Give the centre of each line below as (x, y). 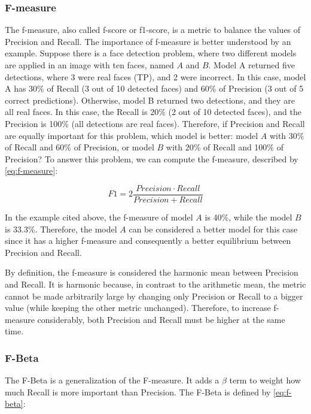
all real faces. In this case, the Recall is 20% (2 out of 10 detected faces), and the (153, 112)
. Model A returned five (251, 65)
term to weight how (265, 380)
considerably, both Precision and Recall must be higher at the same (161, 319)
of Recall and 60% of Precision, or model (80, 147)
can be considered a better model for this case (213, 229)
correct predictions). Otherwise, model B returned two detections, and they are (150, 100)
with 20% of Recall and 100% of (225, 147)
